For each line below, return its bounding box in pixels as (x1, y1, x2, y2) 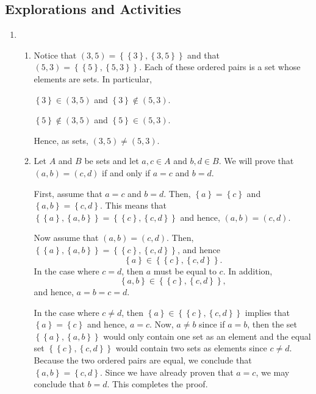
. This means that (99, 199, 167, 212)
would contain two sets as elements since (115, 342, 267, 354)
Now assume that (34, 231, 99, 244)
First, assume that (34, 187, 102, 199)
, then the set (247, 318, 298, 331)
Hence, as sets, (34, 134, 88, 146)
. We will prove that (218, 154, 294, 167)
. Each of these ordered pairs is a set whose (139, 60, 301, 73)
